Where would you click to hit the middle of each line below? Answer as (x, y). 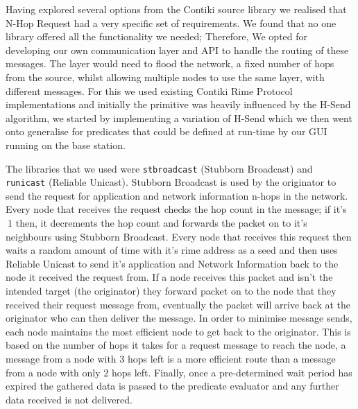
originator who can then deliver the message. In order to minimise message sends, (179, 318)
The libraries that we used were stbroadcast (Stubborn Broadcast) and (159, 168)
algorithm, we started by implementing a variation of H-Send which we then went (179, 118)
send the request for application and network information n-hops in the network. (177, 195)
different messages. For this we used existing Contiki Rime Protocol (149, 90)
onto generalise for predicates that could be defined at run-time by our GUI (167, 131)
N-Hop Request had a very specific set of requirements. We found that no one (171, 23)
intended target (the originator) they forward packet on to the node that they (171, 290)
